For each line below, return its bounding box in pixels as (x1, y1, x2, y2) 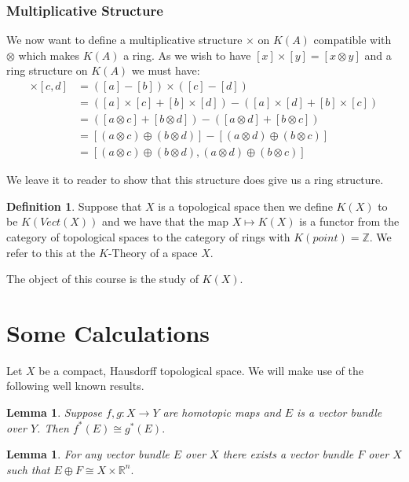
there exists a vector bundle (222, 446, 354, 462)
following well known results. (6, 377, 144, 394)
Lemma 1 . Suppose (6, 404, 103, 421)
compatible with (313, 31, 392, 48)
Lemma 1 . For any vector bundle (6, 446, 170, 462)
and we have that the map (101, 213, 228, 230)
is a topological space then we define (158, 197, 333, 214)
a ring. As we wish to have (123, 46, 251, 63)
